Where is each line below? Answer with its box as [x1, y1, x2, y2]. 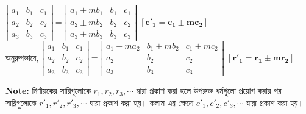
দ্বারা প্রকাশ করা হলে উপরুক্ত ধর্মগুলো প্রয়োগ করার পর [136, 84, 282, 97]
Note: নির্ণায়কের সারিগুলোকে [5, 84, 91, 97]
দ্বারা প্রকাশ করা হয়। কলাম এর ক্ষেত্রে [90, 96, 194, 109]
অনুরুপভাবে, [5, 51, 39, 63]
